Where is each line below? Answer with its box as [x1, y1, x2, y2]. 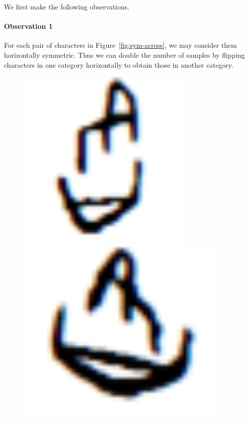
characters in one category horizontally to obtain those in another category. [4, 59, 234, 70]
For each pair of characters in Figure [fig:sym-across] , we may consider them [4, 40, 237, 50]
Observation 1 [4, 21, 53, 31]
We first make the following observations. [4, 1, 129, 11]
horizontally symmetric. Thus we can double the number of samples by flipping [4, 49, 245, 60]
